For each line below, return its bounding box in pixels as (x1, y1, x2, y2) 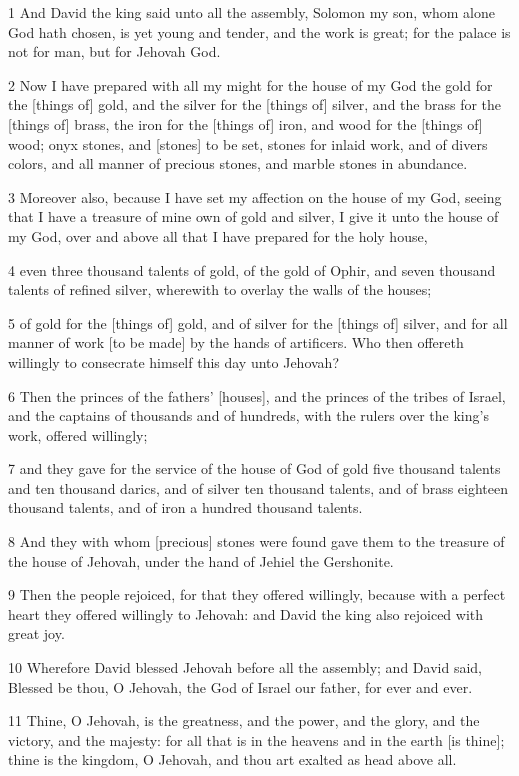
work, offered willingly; (8, 424, 148, 445)
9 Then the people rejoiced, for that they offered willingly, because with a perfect (8, 584, 506, 605)
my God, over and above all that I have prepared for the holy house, (8, 225, 428, 246)
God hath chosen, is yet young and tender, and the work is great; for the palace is (8, 21, 511, 42)
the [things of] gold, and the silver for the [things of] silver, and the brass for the (8, 94, 502, 115)
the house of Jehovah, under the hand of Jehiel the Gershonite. (8, 550, 394, 571)
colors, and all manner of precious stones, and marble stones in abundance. (8, 153, 468, 174)
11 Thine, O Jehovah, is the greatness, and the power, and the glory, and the (8, 710, 480, 731)
